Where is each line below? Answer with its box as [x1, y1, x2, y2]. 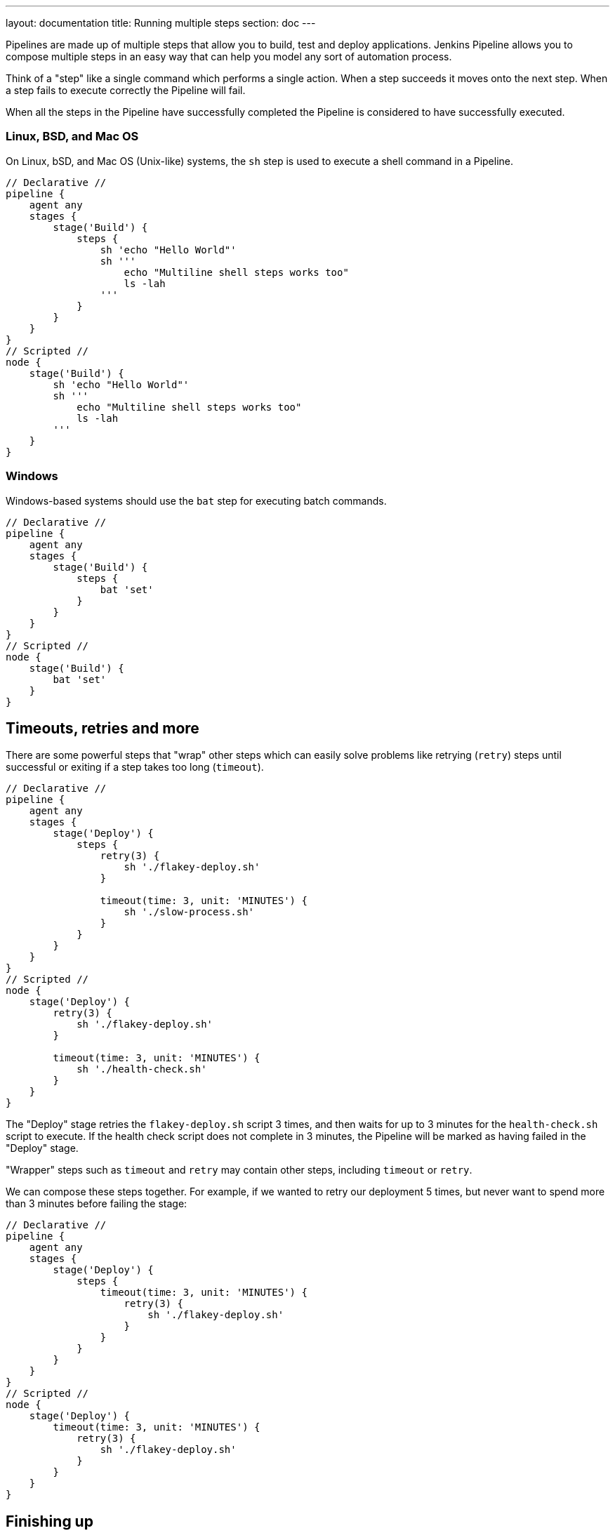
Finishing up [6, 1512, 93, 1530]
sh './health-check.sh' [77, 1063, 207, 1075]
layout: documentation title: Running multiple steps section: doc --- [6, 17, 316, 29]
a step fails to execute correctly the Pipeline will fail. [6, 84, 246, 96]
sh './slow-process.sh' [124, 906, 255, 918]
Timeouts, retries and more [6, 719, 199, 737]
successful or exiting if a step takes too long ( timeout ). [6, 761, 264, 774]
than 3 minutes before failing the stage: [6, 1197, 187, 1210]
